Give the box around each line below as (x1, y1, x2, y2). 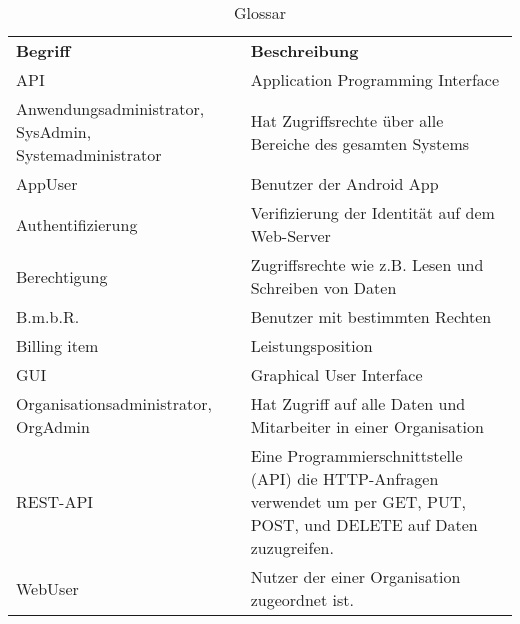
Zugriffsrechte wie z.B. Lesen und (250, 253, 484, 276)
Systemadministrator (16, 143, 162, 166)
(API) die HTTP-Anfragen (250, 467, 439, 490)
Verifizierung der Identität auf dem (250, 201, 495, 224)
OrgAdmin (16, 415, 90, 438)
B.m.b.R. (16, 305, 80, 328)
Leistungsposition (250, 334, 373, 357)
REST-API (16, 490, 94, 513)
